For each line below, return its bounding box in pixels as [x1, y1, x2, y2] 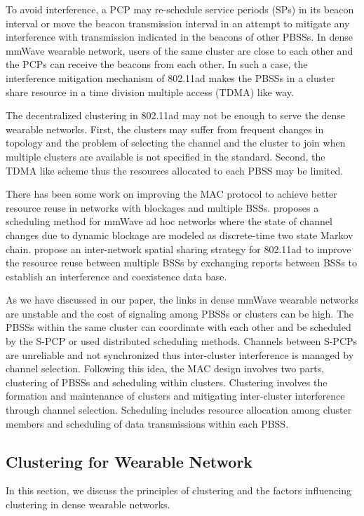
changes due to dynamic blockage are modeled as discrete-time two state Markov [6, 227, 353, 242]
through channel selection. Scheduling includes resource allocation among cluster [6, 402, 352, 417]
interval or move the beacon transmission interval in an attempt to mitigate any [6, 15, 350, 30]
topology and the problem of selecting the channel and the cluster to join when [6, 135, 346, 150]
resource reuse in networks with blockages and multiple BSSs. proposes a [6, 200, 319, 215]
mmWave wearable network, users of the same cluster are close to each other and [6, 43, 353, 57]
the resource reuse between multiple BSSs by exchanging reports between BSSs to [6, 255, 358, 270]
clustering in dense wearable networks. [6, 497, 170, 512]
